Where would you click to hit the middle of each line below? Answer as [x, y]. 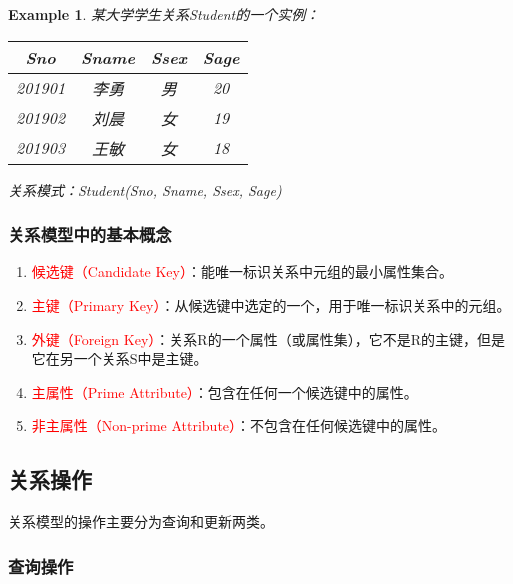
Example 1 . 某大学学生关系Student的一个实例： [164, 14]
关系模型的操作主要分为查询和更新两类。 [141, 521]
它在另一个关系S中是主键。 [119, 358]
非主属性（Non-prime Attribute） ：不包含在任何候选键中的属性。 [239, 425]
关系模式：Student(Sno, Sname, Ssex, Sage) [145, 189]
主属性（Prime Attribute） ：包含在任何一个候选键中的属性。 [224, 391]
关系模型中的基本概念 [90, 234]
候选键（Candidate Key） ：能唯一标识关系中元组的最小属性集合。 [242, 271]
